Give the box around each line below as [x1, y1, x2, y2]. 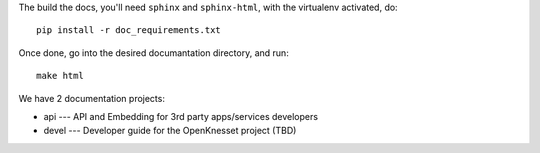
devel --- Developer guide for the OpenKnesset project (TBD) [43, 125, 297, 137]
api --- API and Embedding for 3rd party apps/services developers [43, 110, 319, 122]
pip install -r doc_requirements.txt [36, 25, 222, 36]
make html [36, 70, 84, 82]
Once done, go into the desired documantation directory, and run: [18, 46, 289, 59]
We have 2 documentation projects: [18, 92, 165, 104]
